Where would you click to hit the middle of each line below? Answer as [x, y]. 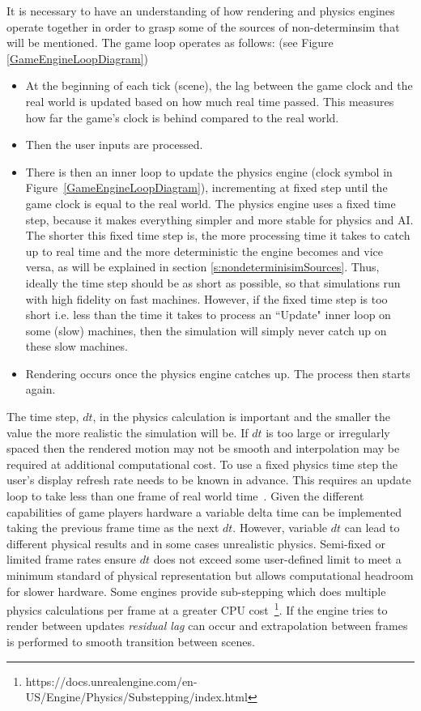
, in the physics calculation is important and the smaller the [242, 417]
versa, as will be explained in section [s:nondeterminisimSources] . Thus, [202, 267]
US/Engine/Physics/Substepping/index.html [136, 697]
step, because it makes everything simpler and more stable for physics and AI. [219, 219]
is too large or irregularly [328, 432]
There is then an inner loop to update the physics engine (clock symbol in [209, 171]
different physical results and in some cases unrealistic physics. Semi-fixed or [196, 543]
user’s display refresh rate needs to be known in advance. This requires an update [209, 480]
